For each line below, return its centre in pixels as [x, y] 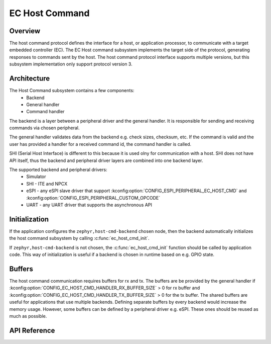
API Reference [32, 330]
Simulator [36, 177]
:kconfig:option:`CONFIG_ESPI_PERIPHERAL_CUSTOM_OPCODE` [93, 198]
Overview [25, 31]
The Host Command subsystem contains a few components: [72, 91]
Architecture [30, 79]
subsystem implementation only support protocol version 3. [71, 64]
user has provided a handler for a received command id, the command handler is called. [100, 144]
